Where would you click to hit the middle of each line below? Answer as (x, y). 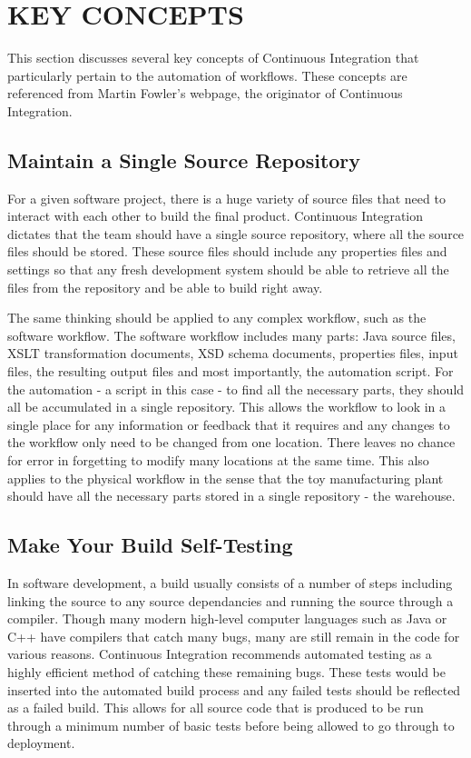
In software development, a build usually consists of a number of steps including (230, 583)
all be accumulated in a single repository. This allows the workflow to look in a (227, 407)
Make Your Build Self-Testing (150, 545)
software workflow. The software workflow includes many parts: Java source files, (231, 335)
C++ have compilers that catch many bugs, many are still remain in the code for (234, 636)
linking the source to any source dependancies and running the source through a (231, 600)
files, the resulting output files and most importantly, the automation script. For (231, 371)
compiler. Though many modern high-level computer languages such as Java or (227, 618)
